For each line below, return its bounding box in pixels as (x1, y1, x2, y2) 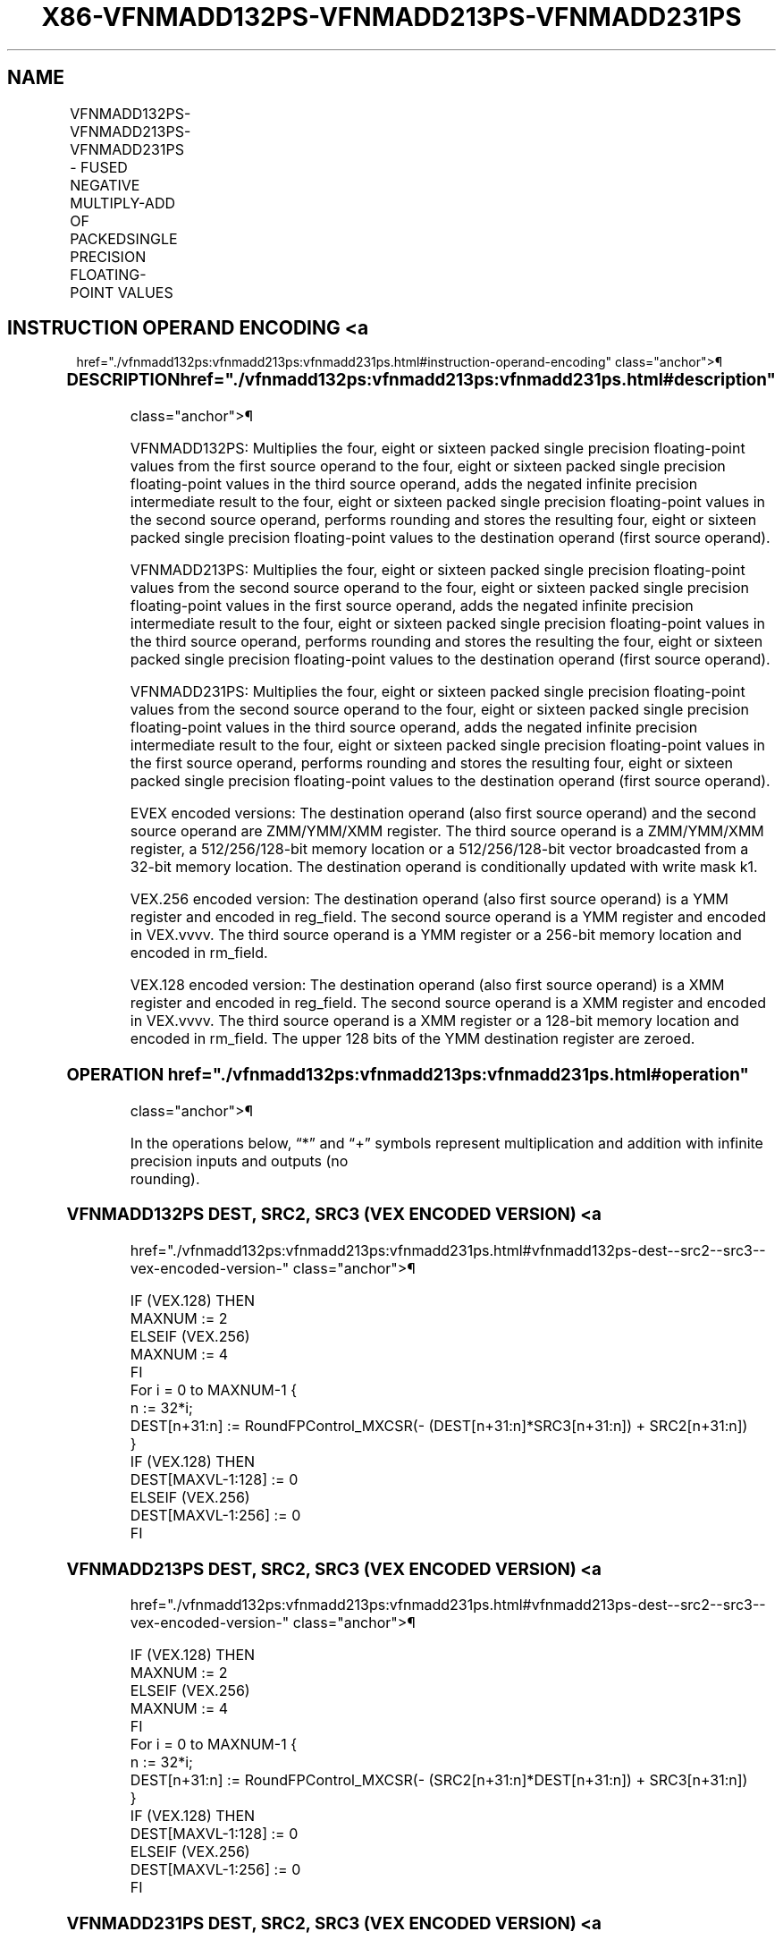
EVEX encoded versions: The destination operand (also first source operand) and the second (130, 804, 757, 823)
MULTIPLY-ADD (70, 193, 175, 212)
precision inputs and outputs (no (130, 1151, 349, 1170)
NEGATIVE (70, 175, 140, 194)
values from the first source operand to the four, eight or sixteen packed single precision (130, 457, 726, 476)
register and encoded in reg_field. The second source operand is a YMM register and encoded (130, 908, 767, 927)
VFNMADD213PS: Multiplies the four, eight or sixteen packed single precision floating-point (130, 561, 745, 580)
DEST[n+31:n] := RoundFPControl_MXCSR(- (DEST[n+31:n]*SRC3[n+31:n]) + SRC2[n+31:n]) (130, 1417, 748, 1436)
